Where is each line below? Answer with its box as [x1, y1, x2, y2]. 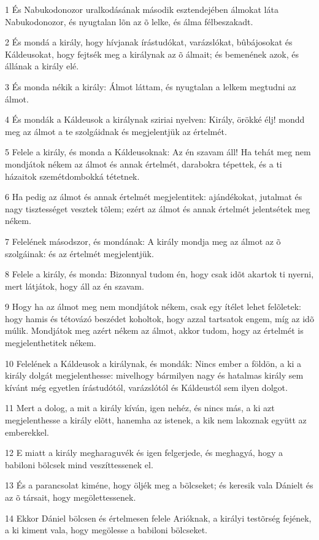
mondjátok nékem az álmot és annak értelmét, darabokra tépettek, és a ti [5, 157, 282, 170]
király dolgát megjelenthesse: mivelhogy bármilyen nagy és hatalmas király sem [5, 369, 304, 382]
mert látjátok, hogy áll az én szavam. [5, 279, 144, 292]
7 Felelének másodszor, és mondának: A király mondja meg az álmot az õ [5, 234, 281, 247]
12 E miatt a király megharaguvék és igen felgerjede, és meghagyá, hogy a [5, 446, 283, 459]
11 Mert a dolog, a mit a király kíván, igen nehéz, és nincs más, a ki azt [5, 401, 275, 414]
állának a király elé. [5, 60, 79, 72]
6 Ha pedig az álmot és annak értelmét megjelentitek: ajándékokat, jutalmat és [5, 190, 302, 203]
